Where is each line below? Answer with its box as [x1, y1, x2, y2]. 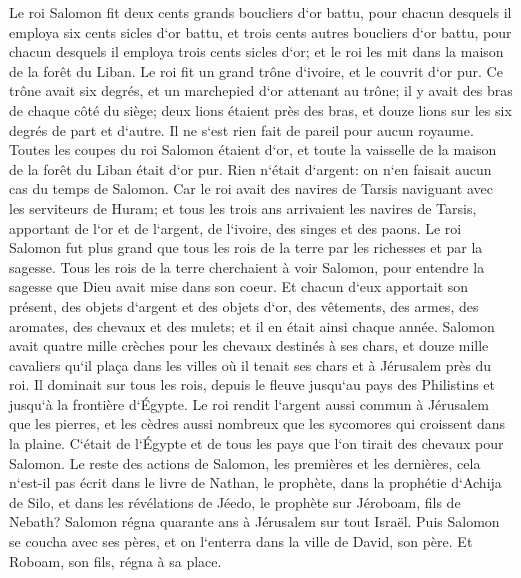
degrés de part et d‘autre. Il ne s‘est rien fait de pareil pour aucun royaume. [9, 119, 474, 140]
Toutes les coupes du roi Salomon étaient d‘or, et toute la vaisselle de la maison [9, 139, 497, 160]
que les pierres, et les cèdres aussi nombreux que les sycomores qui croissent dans [9, 413, 506, 434]
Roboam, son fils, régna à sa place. [9, 550, 222, 571]
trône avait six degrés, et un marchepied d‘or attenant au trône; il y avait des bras [9, 80, 513, 101]
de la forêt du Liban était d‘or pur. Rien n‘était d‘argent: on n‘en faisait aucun [9, 158, 492, 179]
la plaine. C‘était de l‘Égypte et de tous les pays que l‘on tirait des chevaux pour [9, 433, 504, 454]
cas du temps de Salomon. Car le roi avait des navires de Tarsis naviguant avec [9, 178, 493, 199]
